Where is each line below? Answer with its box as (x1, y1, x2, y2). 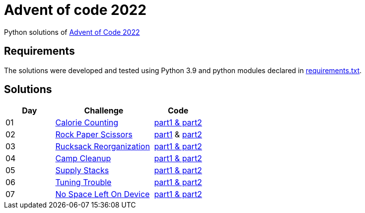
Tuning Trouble (55, 177, 112, 188)
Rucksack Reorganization (55, 141, 150, 152)
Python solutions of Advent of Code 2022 (4, 27, 140, 36)
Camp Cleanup (55, 153, 111, 164)
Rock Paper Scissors (55, 129, 133, 140)
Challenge (84, 106, 124, 116)
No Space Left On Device (55, 189, 150, 200)
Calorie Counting (55, 117, 119, 128)
